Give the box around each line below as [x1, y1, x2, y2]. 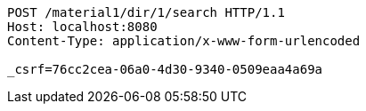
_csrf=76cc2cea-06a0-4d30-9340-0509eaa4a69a [7, 62, 323, 76]
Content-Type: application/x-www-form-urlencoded [7, 34, 361, 48]
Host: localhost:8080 [7, 20, 158, 34]
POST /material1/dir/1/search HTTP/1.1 [7, 5, 285, 20]
